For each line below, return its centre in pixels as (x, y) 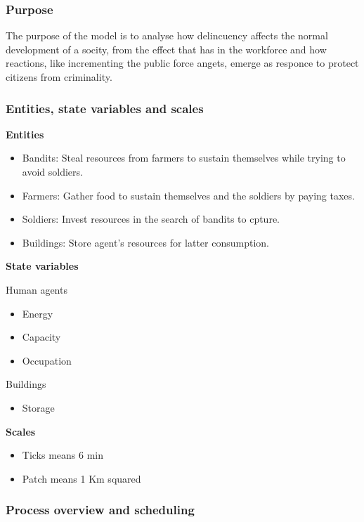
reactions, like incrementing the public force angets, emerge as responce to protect (182, 63)
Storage (38, 407)
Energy (38, 313)
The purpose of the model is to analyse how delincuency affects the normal (167, 35)
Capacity (41, 337)
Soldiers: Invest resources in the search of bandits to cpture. (151, 219)
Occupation (47, 360)
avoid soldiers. (52, 171)
